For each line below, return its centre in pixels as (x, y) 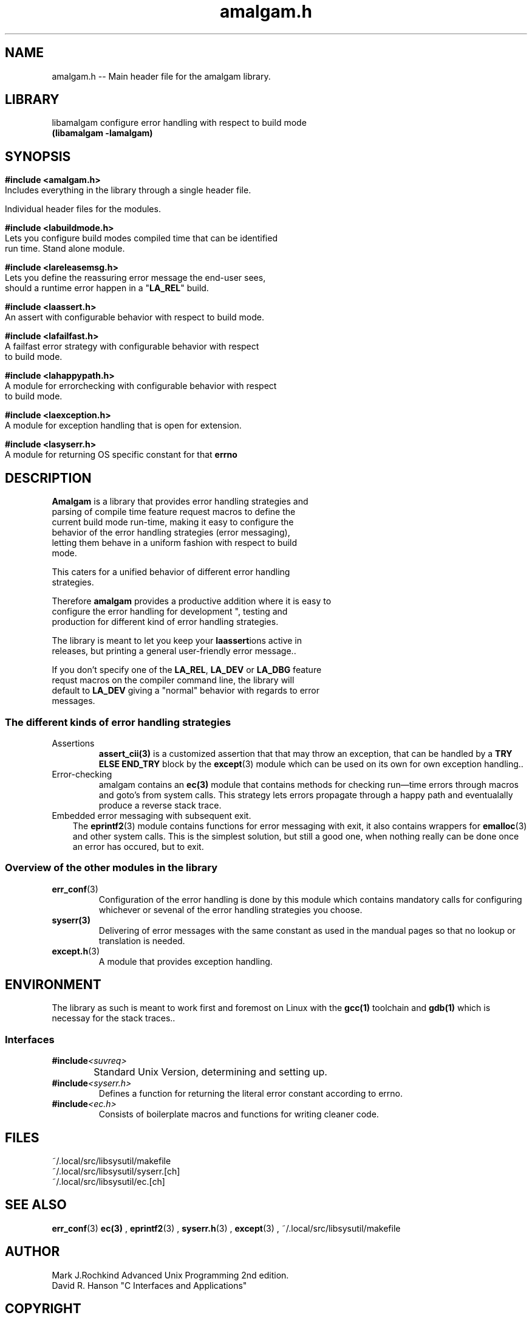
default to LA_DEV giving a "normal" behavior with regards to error (186, 691)
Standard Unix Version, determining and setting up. (210, 1072)
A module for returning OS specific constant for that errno (121, 455)
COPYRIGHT (43, 1309)
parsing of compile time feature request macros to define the (174, 512)
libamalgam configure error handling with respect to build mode (179, 123)
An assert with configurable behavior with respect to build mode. (135, 317)
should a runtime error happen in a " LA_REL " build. (107, 288)
